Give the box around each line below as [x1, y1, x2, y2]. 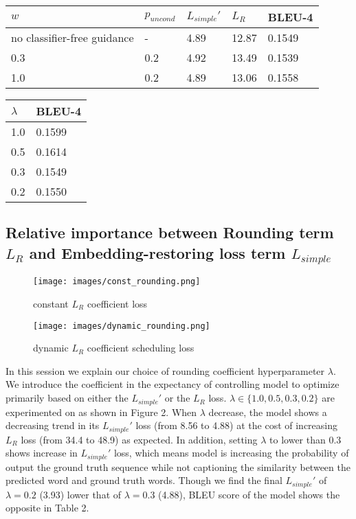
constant [33, 297, 69, 311]
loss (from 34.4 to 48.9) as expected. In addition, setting [21, 432, 258, 446]
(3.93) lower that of [39, 487, 122, 501]
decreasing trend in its [5, 418, 100, 432]
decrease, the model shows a [208, 404, 327, 419]
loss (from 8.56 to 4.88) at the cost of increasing [135, 418, 337, 432]
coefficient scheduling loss [87, 341, 194, 355]
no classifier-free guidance [11, 30, 134, 45]
